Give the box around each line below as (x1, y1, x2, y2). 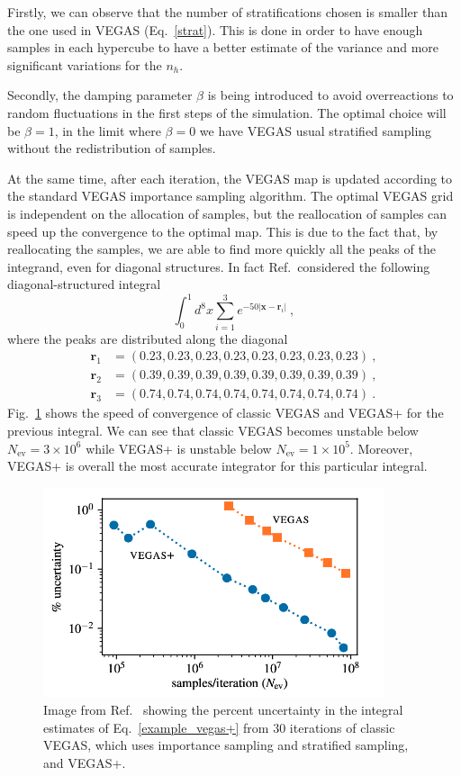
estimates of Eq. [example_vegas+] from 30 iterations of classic (43, 717, 395, 736)
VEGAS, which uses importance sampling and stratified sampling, (43, 735, 409, 754)
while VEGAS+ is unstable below (86, 438, 272, 457)
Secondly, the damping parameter (7, 86, 193, 104)
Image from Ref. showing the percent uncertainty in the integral (43, 699, 403, 718)
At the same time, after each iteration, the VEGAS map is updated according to (7, 168, 453, 187)
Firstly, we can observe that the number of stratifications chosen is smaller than (7, 3, 447, 21)
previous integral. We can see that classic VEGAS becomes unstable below (7, 421, 419, 440)
